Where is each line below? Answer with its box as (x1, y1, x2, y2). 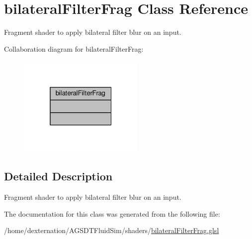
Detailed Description (4, 168, 113, 184)
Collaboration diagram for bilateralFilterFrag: (4, 43, 144, 54)
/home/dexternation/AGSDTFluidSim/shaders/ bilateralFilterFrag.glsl (4, 225, 219, 236)
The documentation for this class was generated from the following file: (4, 208, 220, 219)
